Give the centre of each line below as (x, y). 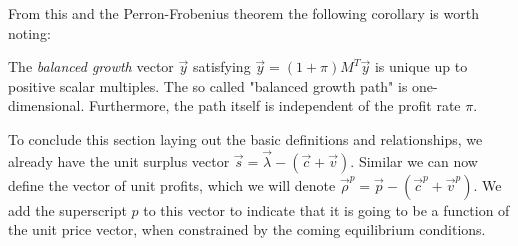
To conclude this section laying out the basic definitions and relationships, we (245, 138)
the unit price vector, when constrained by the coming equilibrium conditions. (247, 229)
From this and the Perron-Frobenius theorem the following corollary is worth (243, 13)
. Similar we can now (414, 160)
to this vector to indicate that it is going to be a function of (326, 209)
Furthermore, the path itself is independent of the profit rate (274, 105)
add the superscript (67, 209)
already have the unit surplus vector (119, 160)
